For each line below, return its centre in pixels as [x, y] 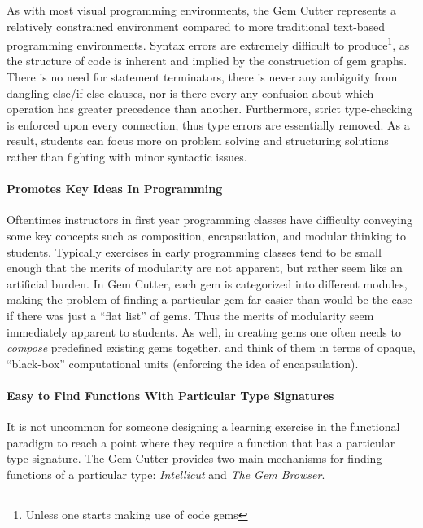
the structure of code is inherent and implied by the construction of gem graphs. [207, 61]
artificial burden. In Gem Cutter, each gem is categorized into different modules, [207, 283]
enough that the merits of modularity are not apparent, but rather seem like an [205, 268]
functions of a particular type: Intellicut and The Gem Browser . [166, 474]
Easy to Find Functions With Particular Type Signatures [170, 395]
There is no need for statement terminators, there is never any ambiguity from [202, 77]
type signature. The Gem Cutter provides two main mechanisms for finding [194, 458]
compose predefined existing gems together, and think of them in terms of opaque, [211, 348]
